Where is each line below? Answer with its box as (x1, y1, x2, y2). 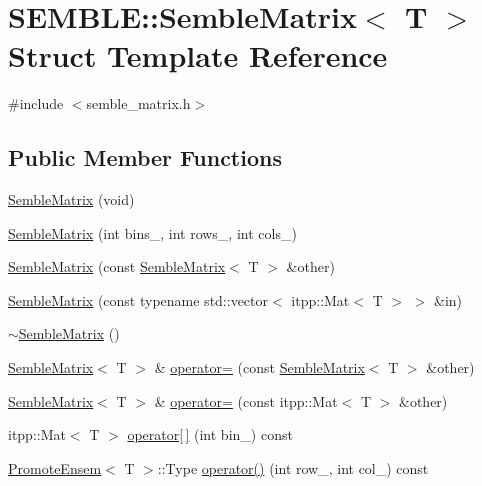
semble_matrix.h (86, 93, 191, 114)
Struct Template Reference (8, 35, 388, 76)
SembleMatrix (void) (8, 189, 135, 210)
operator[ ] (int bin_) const (127, 424, 293, 445)
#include (8, 93, 64, 114)
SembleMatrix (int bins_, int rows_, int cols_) (8, 222, 297, 243)
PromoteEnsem (8, 457, 102, 478)
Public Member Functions (8, 142, 282, 173)
